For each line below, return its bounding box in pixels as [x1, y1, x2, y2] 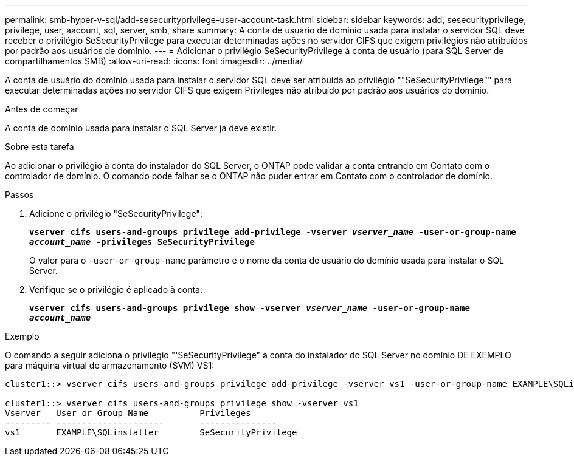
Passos [5, 190, 34, 200]
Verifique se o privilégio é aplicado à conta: [29, 284, 202, 295]
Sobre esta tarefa [5, 142, 74, 152]
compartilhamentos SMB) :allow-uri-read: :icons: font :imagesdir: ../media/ [5, 56, 303, 66]
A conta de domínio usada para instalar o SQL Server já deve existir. [5, 123, 277, 133]
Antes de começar [5, 104, 78, 114]
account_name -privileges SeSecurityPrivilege [29, 237, 255, 247]
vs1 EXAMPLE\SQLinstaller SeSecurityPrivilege [5, 428, 297, 437]
